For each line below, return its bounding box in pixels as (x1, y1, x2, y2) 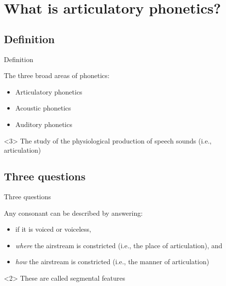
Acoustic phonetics (15, 103, 71, 113)
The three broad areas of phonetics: (4, 70, 110, 80)
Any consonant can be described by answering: (4, 207, 143, 218)
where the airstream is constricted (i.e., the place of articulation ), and (15, 240, 223, 250)
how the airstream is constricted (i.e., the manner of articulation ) (15, 256, 210, 267)
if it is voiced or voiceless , (15, 224, 92, 234)
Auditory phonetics (15, 119, 72, 129)
